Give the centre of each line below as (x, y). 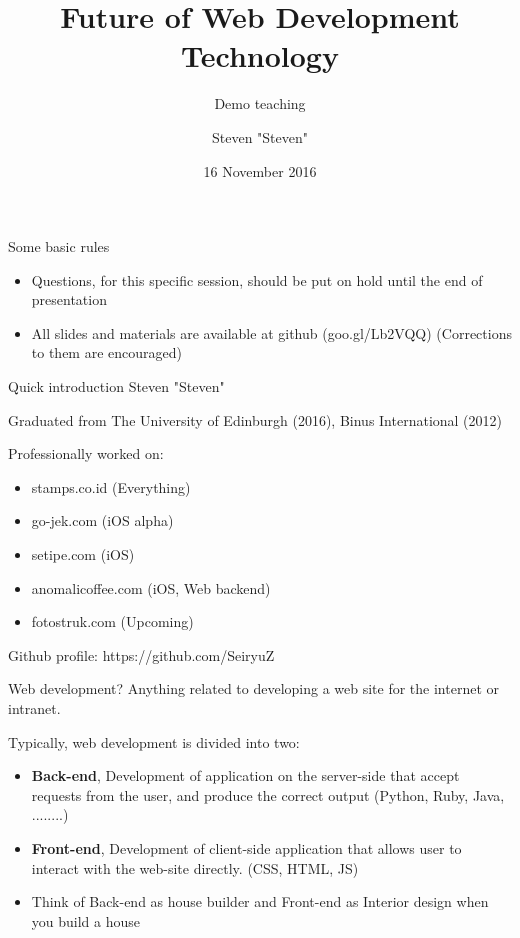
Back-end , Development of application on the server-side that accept (245, 775)
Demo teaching (260, 103)
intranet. (34, 708)
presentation (69, 299)
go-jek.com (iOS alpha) (102, 520)
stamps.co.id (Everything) (111, 486)
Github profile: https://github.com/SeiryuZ (141, 654)
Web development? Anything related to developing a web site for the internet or (254, 688)
